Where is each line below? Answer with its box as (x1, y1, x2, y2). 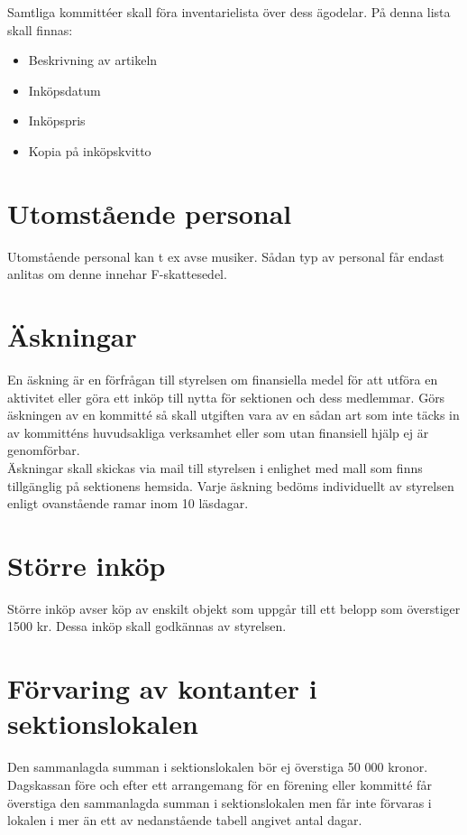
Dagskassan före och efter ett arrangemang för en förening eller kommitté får (7, 775, 432, 793)
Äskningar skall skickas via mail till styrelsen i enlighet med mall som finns (7, 458, 423, 477)
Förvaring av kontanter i (7, 670, 317, 707)
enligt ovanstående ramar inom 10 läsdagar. (7, 494, 249, 513)
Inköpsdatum (28, 80, 101, 99)
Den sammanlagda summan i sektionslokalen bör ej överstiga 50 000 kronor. (7, 757, 428, 776)
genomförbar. (7, 441, 80, 459)
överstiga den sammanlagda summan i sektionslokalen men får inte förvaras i (7, 793, 432, 812)
